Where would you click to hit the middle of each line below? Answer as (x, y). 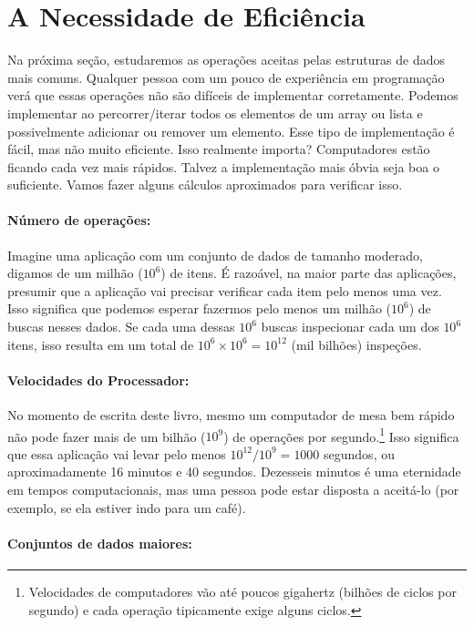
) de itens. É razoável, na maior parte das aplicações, (309, 273)
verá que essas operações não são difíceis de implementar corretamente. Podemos (233, 95)
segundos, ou (359, 453)
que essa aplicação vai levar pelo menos (117, 453)
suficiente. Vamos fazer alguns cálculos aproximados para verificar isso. (205, 185)
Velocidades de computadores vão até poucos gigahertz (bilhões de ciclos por (242, 592)
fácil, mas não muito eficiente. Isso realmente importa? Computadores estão (219, 149)
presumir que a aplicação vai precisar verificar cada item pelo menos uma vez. (225, 290)
